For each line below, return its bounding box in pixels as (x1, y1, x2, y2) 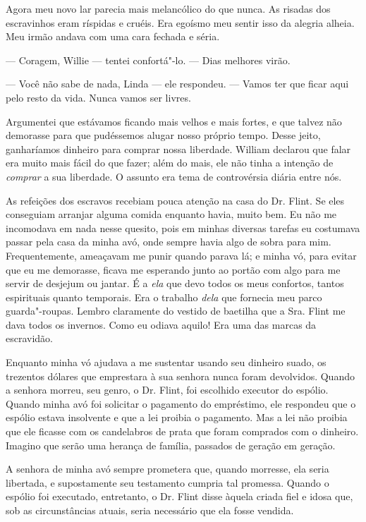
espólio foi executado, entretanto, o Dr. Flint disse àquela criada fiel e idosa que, (6, 489, 353, 504)
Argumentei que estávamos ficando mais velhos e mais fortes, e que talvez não (6, 114, 342, 128)
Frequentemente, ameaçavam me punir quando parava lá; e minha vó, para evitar (6, 248, 357, 262)
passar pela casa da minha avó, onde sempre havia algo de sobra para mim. (6, 234, 331, 249)
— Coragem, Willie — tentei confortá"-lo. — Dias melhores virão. (6, 52, 291, 67)
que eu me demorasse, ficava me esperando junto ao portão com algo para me (6, 262, 341, 277)
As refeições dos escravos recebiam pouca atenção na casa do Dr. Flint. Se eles (6, 193, 345, 207)
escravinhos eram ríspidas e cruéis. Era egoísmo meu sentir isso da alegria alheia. (6, 15, 355, 30)
